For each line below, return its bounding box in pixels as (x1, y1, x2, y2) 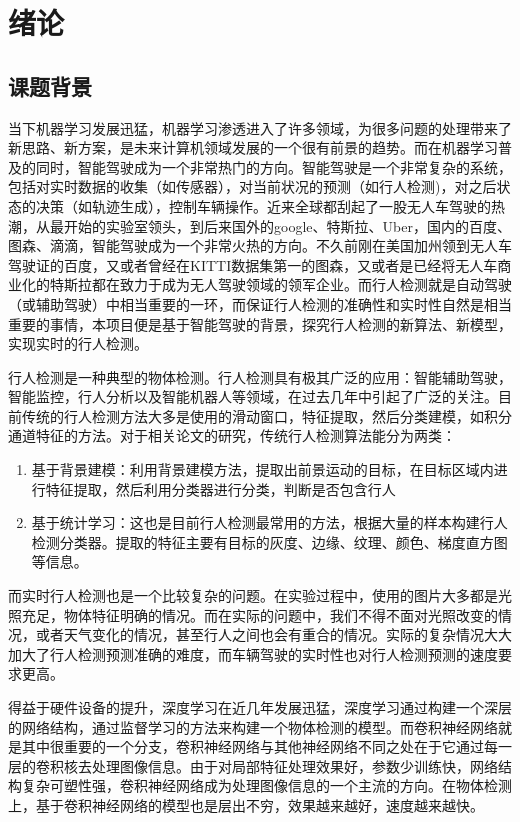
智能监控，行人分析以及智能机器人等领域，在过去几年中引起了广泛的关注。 (8, 386, 498, 407)
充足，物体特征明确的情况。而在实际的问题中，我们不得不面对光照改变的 (21, 604, 498, 625)
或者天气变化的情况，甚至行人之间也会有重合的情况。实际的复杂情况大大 (35, 624, 512, 645)
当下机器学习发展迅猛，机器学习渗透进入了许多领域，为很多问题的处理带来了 (8, 117, 512, 138)
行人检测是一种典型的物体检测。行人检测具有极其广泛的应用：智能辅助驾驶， (8, 366, 512, 387)
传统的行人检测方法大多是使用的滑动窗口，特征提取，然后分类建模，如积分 (21, 405, 512, 426)
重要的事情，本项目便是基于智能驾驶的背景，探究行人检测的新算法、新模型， (8, 313, 512, 334)
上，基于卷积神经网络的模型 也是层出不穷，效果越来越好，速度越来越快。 (8, 794, 484, 815)
